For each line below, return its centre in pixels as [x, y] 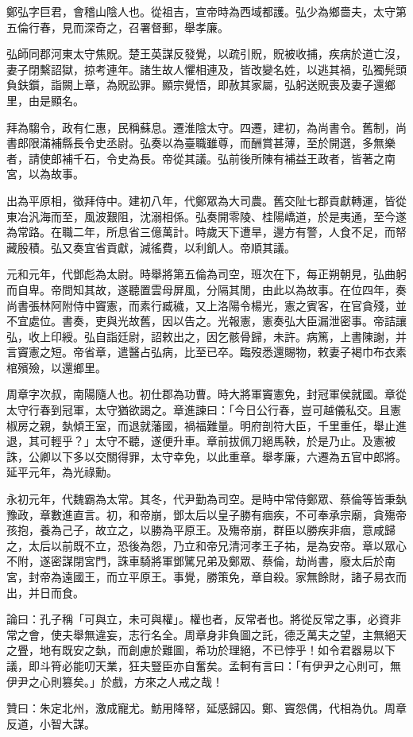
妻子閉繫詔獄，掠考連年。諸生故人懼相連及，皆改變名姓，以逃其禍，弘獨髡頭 [206, 69]
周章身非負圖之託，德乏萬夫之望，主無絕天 [295, 634]
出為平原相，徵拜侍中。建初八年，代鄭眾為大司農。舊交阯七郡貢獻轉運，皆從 [206, 200]
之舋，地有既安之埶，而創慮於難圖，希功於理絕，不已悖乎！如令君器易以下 [201, 650]
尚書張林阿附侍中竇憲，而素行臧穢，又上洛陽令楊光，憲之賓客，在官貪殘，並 [206, 305]
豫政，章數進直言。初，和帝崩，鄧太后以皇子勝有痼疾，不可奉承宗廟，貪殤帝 [206, 514]
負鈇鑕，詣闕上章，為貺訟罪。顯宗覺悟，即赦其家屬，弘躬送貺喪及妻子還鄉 [201, 85]
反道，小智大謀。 [51, 723]
